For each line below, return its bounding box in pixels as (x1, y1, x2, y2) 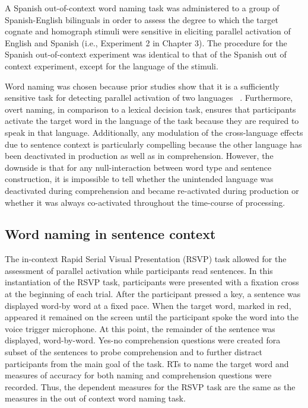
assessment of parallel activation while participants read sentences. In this (5, 264, 273, 276)
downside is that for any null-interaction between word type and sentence (5, 161, 272, 173)
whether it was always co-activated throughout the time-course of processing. (5, 196, 285, 208)
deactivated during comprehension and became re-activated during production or (5, 184, 299, 196)
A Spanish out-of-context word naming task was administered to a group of (5, 2, 280, 14)
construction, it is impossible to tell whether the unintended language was (5, 173, 274, 185)
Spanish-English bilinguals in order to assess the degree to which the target (5, 13, 278, 26)
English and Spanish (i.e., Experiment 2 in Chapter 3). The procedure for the (5, 36, 287, 49)
